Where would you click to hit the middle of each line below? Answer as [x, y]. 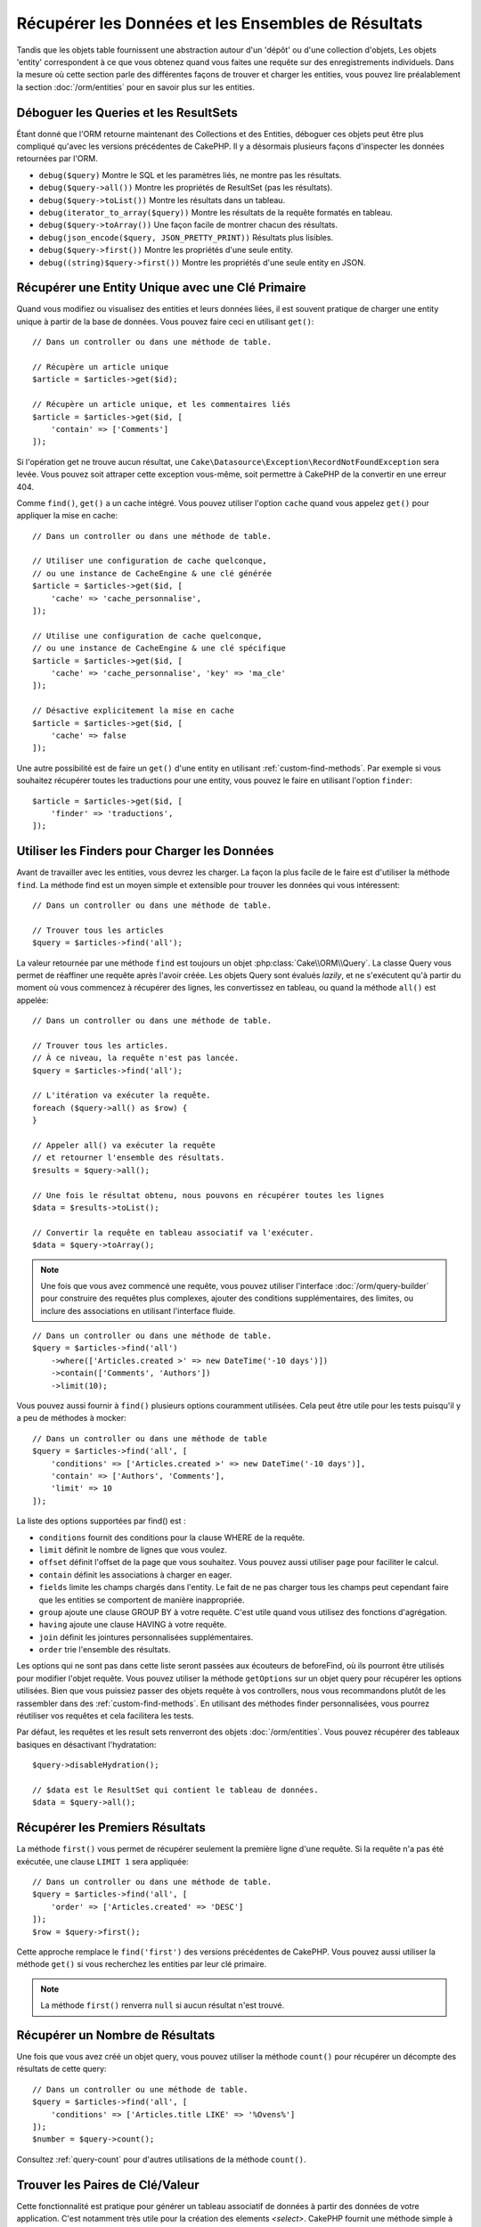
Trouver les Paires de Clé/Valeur [108, 2185]
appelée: [33, 1000]
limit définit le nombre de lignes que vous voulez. [133, 1549]
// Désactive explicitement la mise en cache [134, 711]
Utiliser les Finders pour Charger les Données [145, 851]
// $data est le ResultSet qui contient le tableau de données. [176, 1790]
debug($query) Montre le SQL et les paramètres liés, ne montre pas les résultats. [190, 175]
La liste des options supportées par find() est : [101, 1521]
